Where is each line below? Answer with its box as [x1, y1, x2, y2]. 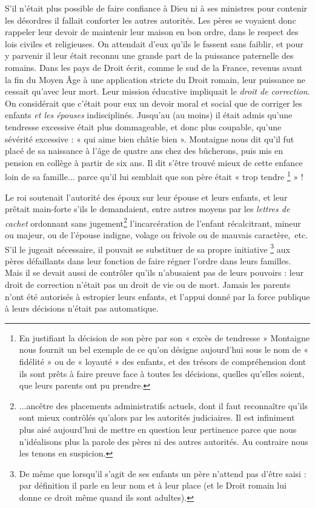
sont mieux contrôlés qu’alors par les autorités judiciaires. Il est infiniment [19, 411, 295, 424]
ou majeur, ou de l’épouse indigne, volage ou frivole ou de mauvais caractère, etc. [5, 229, 308, 241]
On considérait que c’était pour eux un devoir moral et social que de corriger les [5, 96, 302, 109]
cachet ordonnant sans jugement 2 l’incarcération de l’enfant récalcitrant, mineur [5, 215, 301, 229]
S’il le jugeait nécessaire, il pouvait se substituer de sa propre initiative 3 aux [5, 241, 290, 255]
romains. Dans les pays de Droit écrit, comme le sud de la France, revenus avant [5, 61, 303, 73]
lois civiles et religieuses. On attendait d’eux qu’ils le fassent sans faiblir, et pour [5, 37, 303, 50]
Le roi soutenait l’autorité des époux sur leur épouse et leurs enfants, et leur [5, 190, 288, 203]
